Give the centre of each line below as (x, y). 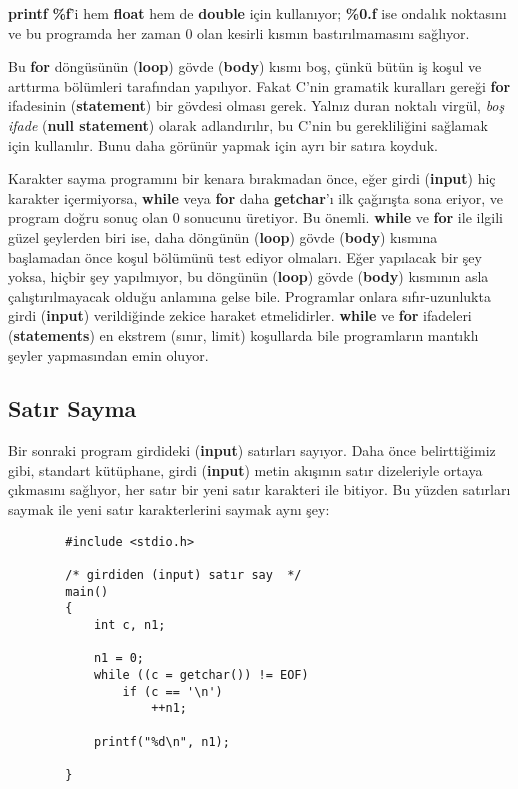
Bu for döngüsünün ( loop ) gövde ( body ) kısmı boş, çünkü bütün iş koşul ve (245, 66)
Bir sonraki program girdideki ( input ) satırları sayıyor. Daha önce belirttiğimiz (252, 450)
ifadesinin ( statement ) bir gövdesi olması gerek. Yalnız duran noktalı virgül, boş (256, 105)
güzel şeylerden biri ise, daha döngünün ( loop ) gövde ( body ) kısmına (223, 236)
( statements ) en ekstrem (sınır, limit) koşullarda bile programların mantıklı (243, 334)
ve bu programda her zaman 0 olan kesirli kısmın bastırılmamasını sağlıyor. (239, 32)
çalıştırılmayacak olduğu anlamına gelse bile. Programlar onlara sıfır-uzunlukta (249, 295)
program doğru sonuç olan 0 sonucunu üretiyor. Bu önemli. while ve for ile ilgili (255, 217)
